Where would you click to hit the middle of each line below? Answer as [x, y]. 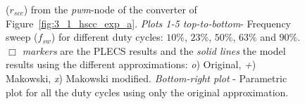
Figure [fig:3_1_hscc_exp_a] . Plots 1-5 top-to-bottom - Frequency [148, 23]
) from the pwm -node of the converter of [110, 9]
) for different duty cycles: [107, 37]
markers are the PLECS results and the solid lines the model [154, 50]
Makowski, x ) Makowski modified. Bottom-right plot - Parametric [147, 78]
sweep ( [22, 37]
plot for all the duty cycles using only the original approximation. [147, 92]
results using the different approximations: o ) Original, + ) [131, 64]
